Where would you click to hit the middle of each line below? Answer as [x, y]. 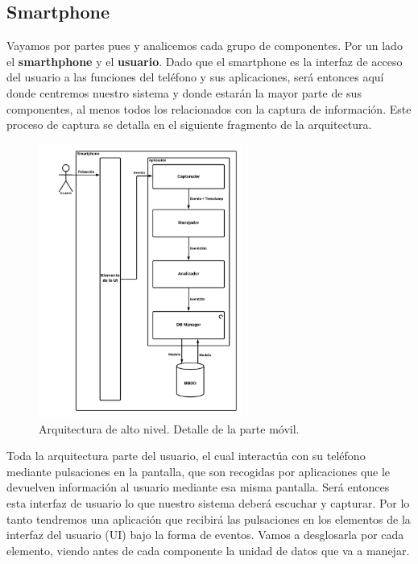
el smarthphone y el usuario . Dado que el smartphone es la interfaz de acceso [205, 61]
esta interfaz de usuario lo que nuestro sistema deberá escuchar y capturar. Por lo [208, 502]
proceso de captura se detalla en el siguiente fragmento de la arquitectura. [189, 124]
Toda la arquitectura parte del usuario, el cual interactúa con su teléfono [186, 456]
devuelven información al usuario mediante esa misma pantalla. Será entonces [198, 487]
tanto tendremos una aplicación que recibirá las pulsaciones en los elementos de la [209, 518]
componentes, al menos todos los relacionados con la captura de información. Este [209, 108]
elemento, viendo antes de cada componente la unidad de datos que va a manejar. [208, 550]
